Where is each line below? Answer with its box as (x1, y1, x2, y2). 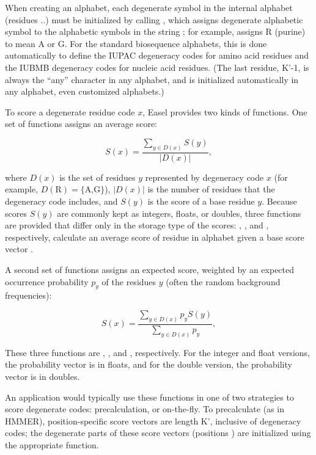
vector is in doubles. (5, 369, 80, 382)
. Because (262, 195, 297, 208)
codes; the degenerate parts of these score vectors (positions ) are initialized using (5, 426, 311, 439)
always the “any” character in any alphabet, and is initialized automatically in (5, 73, 299, 86)
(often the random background (166, 275, 281, 288)
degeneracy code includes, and (5, 195, 118, 208)
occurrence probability (5, 275, 89, 288)
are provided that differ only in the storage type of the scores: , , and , (5, 219, 269, 231)
